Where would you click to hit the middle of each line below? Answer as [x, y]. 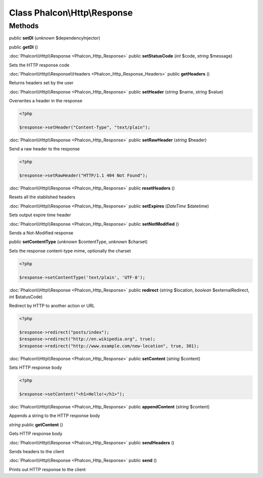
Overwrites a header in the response [46, 101]
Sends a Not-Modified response [41, 233]
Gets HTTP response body [36, 434]
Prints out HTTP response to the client [47, 469]
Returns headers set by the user [41, 83]
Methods [24, 26]
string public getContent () [36, 424]
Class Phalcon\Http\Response [71, 13]
